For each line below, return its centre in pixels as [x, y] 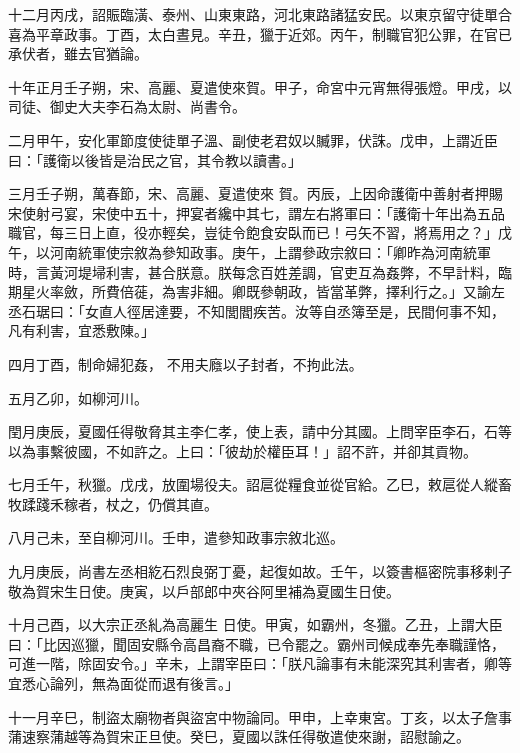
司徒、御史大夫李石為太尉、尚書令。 [127, 106]
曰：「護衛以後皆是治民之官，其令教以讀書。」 [155, 159]
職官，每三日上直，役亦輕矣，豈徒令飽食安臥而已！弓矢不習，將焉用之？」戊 [260, 232]
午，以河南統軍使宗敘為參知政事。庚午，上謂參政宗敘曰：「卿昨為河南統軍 [249, 251]
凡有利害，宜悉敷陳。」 [81, 330]
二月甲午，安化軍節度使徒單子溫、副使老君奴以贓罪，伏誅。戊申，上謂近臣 [253, 139]
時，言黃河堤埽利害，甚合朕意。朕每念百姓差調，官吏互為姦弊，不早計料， [253, 271]
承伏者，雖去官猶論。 [78, 53]
